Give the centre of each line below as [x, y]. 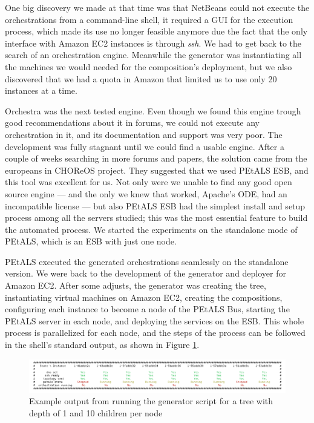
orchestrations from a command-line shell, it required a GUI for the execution [149, 19]
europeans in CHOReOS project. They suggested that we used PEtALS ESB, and [157, 170]
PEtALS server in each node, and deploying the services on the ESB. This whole [155, 320]
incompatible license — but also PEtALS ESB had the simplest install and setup [155, 205]
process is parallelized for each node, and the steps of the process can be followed [155, 333]
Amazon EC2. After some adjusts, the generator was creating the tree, [136, 285]
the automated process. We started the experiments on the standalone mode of [151, 229]
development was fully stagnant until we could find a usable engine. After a [145, 146]
